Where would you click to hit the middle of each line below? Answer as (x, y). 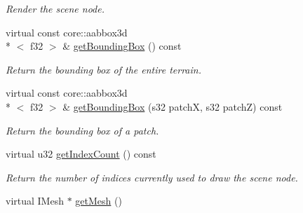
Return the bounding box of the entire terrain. (103, 69)
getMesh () (99, 201)
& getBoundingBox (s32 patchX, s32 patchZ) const (173, 106)
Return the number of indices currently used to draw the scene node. (152, 177)
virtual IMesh (35, 201)
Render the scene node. (55, 8)
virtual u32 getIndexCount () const (81, 154)
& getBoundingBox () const (122, 46)
